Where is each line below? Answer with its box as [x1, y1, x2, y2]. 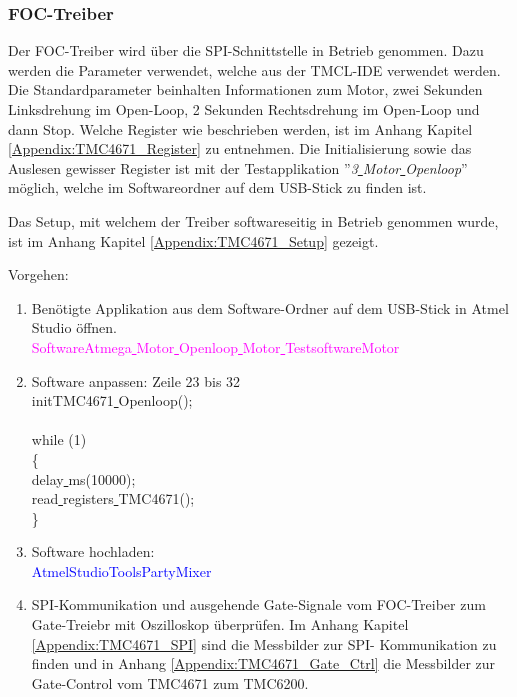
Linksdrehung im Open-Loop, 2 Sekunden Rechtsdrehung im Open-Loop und [8, 99, 480, 119]
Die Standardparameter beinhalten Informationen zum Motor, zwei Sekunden [8, 79, 483, 100]
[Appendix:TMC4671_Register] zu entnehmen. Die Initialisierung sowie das [8, 138, 472, 159]
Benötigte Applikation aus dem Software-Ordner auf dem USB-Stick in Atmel [31, 297, 509, 318]
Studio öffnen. [31, 317, 117, 338]
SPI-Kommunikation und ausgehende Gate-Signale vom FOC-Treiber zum [31, 594, 486, 615]
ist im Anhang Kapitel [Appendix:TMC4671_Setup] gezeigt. [8, 230, 379, 251]
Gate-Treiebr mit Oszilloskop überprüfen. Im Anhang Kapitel [31, 614, 409, 635]
